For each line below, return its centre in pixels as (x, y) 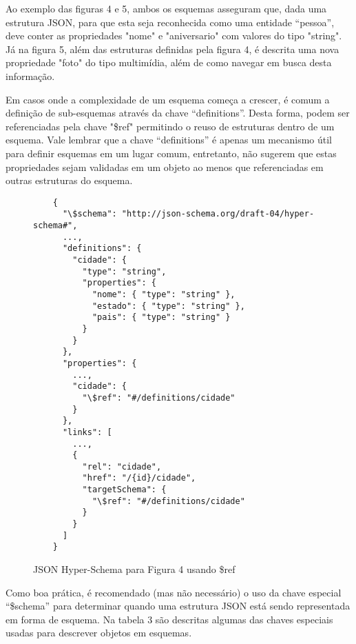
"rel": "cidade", (122, 466)
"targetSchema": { (124, 490)
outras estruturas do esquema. (69, 180)
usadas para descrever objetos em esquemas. (99, 633)
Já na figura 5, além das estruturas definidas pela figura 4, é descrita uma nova (172, 49)
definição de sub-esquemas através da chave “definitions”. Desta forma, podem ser (178, 113)
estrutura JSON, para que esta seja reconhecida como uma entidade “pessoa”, (170, 22)
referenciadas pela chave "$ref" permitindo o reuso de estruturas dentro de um (170, 126)
